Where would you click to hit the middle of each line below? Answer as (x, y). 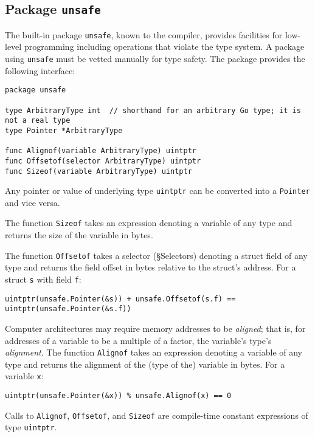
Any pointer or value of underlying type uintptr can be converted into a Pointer (157, 191)
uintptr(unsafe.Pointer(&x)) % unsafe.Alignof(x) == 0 (118, 396)
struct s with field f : (43, 279)
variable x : (24, 376)
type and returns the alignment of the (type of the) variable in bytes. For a (145, 364)
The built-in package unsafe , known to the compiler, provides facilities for (144, 34)
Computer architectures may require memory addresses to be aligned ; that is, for (155, 328)
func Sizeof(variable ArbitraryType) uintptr (99, 171)
